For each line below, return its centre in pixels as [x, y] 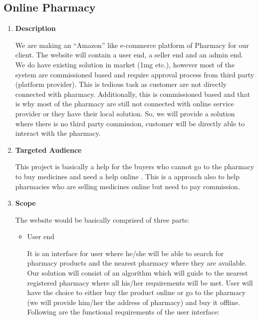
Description [35, 28]
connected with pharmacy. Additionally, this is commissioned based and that [133, 94]
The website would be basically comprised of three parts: [102, 219]
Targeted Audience [48, 150]
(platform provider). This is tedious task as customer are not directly [121, 84]
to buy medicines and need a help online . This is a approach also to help [127, 176]
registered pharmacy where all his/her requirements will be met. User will [140, 282]
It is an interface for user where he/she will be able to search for [126, 253]
